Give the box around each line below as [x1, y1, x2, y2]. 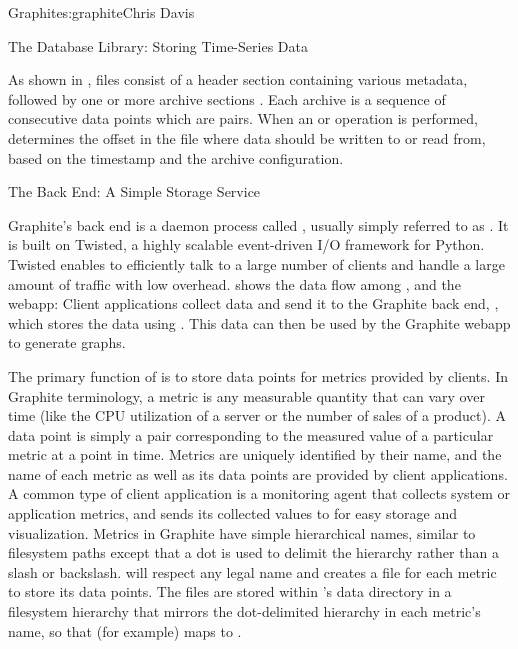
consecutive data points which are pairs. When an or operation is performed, [8, 108, 478, 129]
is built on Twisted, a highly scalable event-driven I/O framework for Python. [8, 234, 485, 255]
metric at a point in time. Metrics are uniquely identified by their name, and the [8, 444, 502, 465]
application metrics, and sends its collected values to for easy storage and [8, 503, 458, 524]
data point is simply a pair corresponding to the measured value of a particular [8, 424, 494, 445]
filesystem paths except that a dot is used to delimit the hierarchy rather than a [8, 542, 499, 563]
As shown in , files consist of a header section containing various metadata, [8, 69, 468, 90]
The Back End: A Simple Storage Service [8, 181, 261, 202]
